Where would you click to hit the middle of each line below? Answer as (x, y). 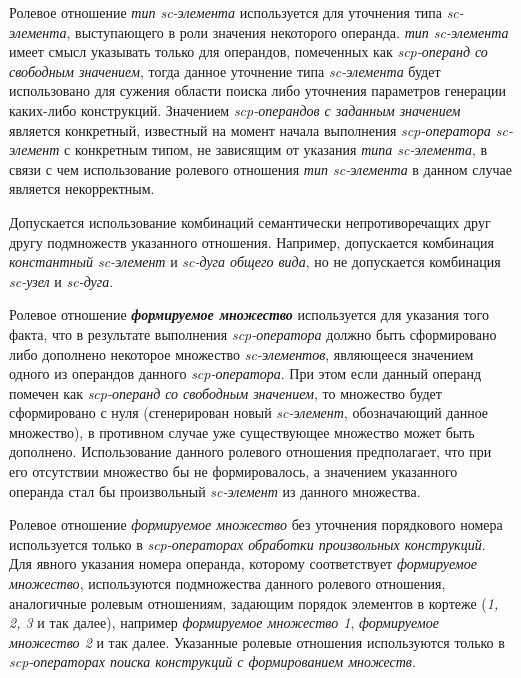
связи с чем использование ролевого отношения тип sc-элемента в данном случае (260, 168)
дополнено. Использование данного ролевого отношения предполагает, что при (250, 451)
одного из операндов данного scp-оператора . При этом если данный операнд (245, 373)
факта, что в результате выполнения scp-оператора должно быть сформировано (253, 333)
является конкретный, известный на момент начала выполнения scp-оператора (250, 129)
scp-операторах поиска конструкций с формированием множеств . (212, 661)
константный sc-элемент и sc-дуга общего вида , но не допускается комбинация (255, 261)
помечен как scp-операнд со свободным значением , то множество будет (225, 392)
